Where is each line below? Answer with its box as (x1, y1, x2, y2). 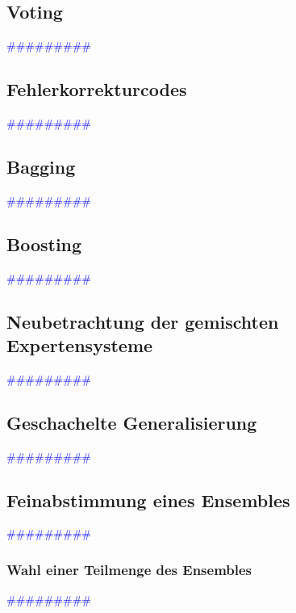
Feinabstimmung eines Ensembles (6, 487, 290, 512)
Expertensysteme (6, 332, 153, 357)
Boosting (6, 231, 82, 256)
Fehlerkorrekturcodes (6, 77, 187, 102)
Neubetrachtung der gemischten (6, 309, 279, 334)
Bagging (6, 153, 76, 178)
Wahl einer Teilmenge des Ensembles (6, 559, 252, 579)
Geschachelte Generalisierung (6, 409, 257, 435)
